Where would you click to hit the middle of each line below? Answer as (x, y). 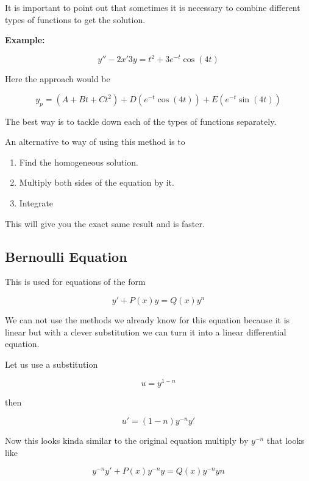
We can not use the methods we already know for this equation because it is (147, 320)
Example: (25, 40)
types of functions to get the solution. (75, 19)
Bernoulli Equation (66, 256)
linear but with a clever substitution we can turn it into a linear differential (146, 332)
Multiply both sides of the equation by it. (97, 182)
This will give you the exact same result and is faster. (105, 223)
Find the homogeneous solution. (79, 162)
